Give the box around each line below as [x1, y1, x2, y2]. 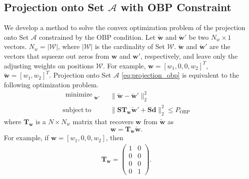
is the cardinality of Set [95, 41, 165, 51]
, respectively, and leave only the [140, 50, 238, 61]
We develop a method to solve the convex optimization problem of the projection [4, 22, 246, 33]
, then [106, 132, 124, 143]
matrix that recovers [72, 116, 134, 126]
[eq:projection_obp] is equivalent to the [121, 70, 239, 80]
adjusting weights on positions [4, 60, 94, 70]
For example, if [4, 132, 49, 143]
